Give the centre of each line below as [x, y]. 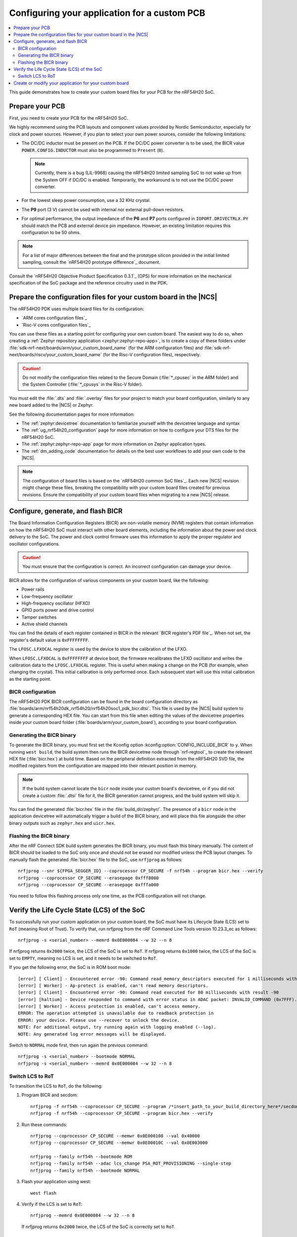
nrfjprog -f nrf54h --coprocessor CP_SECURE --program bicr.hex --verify [122, 1114]
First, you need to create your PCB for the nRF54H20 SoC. [69, 118]
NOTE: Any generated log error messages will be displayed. [92, 1034]
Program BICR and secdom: [50, 1095]
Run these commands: [45, 1124]
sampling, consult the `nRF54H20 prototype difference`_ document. [92, 262]
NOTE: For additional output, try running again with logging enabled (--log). [117, 1027]
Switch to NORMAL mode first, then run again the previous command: [79, 1045]
